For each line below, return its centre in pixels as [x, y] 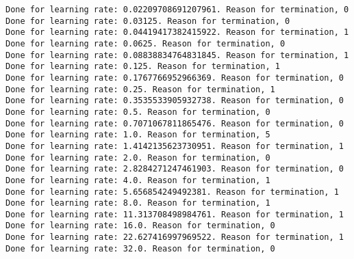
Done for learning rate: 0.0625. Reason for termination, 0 [146, 43]
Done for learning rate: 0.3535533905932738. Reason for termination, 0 [175, 101]
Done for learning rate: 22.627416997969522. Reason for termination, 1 [175, 237]
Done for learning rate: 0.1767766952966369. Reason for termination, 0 [175, 78]
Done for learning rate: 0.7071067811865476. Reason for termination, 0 [175, 123]
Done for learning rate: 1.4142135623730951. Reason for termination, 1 [175, 146]
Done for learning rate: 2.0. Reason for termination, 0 [138, 158]
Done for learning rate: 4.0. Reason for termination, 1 [138, 180]
